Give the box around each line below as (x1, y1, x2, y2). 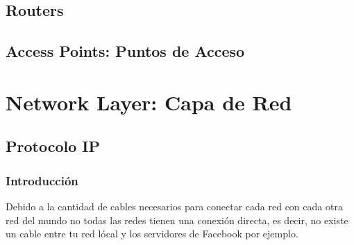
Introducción (6, 171, 78, 189)
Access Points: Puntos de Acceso (6, 40, 245, 62)
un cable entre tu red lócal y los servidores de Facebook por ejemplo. (6, 226, 298, 241)
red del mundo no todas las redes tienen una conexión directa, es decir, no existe (6, 212, 348, 227)
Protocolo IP (6, 135, 100, 157)
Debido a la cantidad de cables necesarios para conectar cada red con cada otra (6, 198, 343, 213)
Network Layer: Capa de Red (6, 87, 292, 116)
